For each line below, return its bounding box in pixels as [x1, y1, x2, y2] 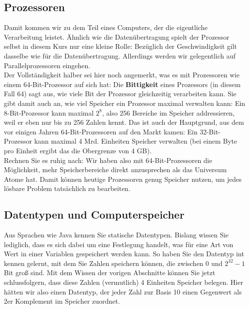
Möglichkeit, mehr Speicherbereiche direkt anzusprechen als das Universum [4, 164, 227, 175]
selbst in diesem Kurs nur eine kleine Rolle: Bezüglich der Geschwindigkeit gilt [4, 41, 237, 51]
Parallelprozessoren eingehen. [4, 60, 91, 70]
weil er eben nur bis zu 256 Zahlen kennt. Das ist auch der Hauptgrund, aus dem [4, 117, 244, 127]
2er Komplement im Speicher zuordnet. [4, 296, 120, 306]
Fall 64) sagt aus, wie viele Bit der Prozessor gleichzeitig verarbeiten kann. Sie [4, 88, 236, 99]
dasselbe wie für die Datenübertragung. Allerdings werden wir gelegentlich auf [4, 50, 236, 60]
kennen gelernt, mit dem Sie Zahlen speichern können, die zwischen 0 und [4, 258, 223, 268]
